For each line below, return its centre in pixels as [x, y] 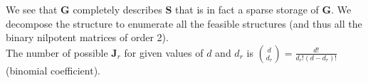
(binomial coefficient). [53, 70]
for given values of [164, 52]
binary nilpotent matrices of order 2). [87, 37]
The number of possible [57, 52]
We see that [32, 9]
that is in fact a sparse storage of [247, 9]
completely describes [117, 9]
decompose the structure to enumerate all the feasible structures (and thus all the [184, 23]
